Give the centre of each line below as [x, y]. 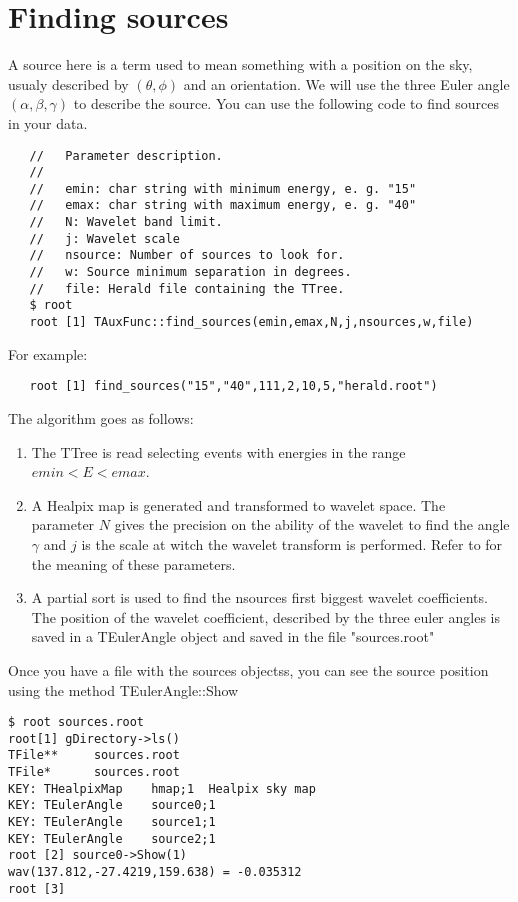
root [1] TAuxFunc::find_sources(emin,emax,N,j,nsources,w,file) [251, 322]
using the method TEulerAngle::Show [123, 689]
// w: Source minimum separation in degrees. [190, 272]
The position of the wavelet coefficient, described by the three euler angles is [265, 616]
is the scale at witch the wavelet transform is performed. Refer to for [292, 543]
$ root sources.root [76, 722]
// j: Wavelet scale [104, 238]
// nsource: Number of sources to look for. [187, 255]
